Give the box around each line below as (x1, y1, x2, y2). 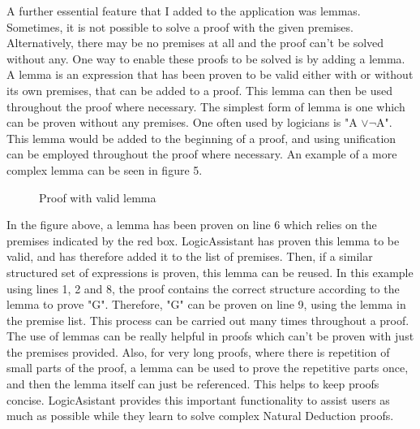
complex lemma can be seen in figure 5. (6, 161, 203, 178)
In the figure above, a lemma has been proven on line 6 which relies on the (6, 216, 377, 233)
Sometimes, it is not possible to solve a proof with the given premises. (6, 18, 354, 35)
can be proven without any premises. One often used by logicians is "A (6, 114, 358, 131)
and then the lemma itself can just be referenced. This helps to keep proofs (6, 375, 379, 392)
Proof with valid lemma (39, 188, 156, 206)
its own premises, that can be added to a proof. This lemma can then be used (6, 81, 393, 98)
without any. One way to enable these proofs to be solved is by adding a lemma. (6, 50, 405, 67)
